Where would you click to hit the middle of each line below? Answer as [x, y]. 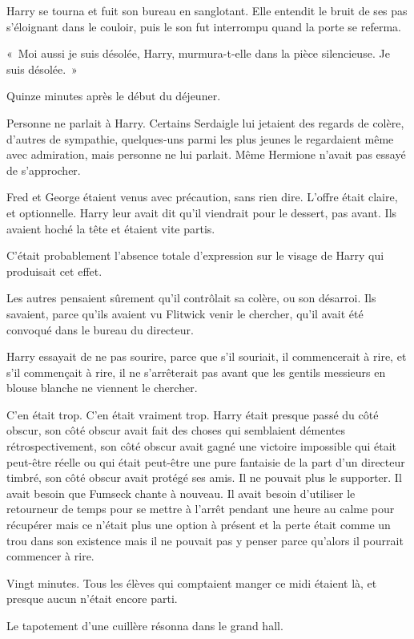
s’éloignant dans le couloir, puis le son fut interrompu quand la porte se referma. [204, 26]
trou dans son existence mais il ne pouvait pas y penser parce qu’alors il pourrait [205, 540]
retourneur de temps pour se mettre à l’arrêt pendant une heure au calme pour [201, 509]
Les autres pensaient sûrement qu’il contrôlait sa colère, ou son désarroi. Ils [191, 298]
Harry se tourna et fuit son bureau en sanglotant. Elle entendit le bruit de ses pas [207, 10]
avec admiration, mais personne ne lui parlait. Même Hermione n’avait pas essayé [206, 154]
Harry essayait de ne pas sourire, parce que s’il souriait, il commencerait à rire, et [207, 356]
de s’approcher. [44, 170]
